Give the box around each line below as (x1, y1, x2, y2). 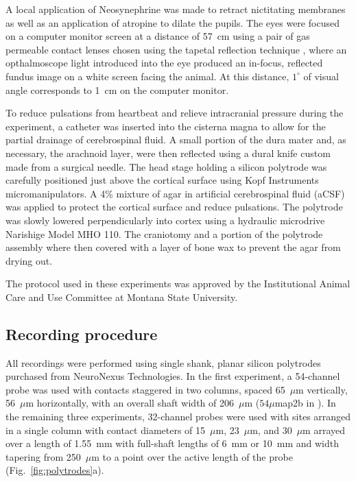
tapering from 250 (5, 449, 81, 463)
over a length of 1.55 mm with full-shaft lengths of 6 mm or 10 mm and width (5, 436, 339, 450)
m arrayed (302, 422, 346, 437)
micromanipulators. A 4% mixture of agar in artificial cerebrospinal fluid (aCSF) (5, 186, 345, 200)
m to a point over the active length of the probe (91, 449, 293, 463)
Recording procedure (5, 323, 158, 344)
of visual (303, 69, 339, 83)
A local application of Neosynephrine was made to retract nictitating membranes (5, 2, 346, 16)
